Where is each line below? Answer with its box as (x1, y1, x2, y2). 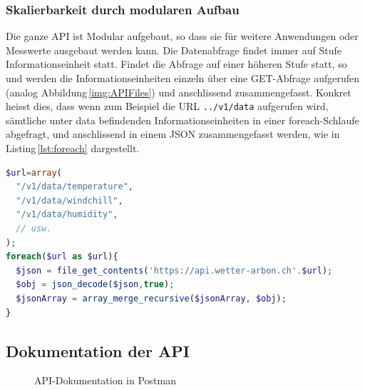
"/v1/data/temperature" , (16, 181, 133, 192)
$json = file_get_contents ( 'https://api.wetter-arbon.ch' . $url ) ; (16, 265, 333, 276)
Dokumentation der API (6, 339, 190, 361)
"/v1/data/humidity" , (16, 209, 118, 220)
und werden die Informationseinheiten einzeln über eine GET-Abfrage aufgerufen (6, 71, 360, 85)
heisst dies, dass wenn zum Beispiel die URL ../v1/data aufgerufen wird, (6, 99, 329, 114)
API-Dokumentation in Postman (34, 373, 177, 388)
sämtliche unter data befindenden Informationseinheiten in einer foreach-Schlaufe (6, 112, 359, 127)
